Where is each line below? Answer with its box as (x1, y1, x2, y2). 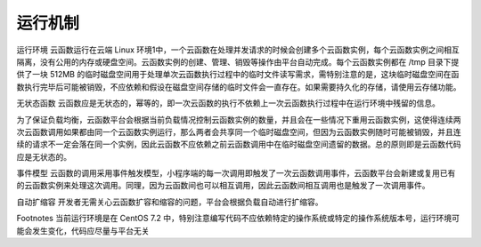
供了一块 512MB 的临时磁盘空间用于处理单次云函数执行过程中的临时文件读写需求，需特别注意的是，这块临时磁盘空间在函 (16, 69, 460, 80)
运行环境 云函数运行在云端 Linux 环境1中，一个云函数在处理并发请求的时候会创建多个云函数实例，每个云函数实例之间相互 (16, 44, 461, 55)
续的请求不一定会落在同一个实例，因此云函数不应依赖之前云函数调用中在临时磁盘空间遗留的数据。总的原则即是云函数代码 (16, 139, 461, 150)
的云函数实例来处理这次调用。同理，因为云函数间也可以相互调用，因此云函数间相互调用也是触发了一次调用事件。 (16, 180, 430, 191)
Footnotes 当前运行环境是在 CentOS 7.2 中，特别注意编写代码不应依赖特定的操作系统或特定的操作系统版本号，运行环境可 (16, 213, 461, 224)
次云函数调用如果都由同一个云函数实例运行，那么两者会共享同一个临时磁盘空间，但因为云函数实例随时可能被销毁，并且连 (16, 126, 461, 137)
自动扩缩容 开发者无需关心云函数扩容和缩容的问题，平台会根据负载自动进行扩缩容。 (16, 196, 323, 207)
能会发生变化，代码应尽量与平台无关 (16, 225, 150, 235)
